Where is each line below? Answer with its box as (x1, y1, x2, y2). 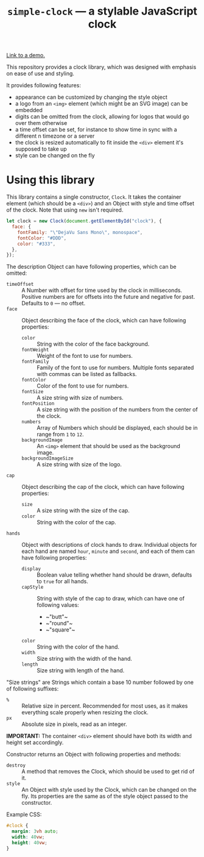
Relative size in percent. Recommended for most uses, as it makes (21, 702, 188, 709)
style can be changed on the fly (15, 152, 96, 159)
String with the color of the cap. (37, 519, 117, 526)
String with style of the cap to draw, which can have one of (37, 595, 185, 602)
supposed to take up (15, 145, 67, 153)
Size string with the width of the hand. (37, 655, 133, 663)
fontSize (21, 389, 44, 395)
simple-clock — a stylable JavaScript (7, 4, 198, 18)
